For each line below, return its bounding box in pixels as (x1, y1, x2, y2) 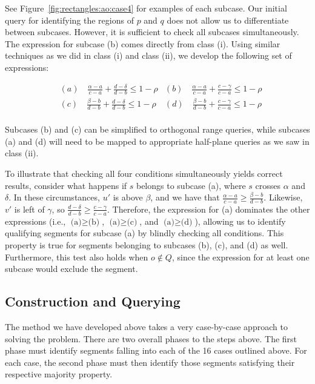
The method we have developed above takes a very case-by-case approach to (5, 320, 288, 333)
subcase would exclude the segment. (5, 262, 138, 275)
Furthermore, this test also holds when (5, 250, 148, 263)
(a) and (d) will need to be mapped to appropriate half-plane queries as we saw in (5, 134, 310, 147)
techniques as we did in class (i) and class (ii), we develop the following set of (5, 49, 292, 62)
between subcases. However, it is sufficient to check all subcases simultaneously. (5, 25, 299, 38)
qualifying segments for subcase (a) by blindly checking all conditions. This (5, 227, 284, 239)
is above (113, 191, 143, 204)
